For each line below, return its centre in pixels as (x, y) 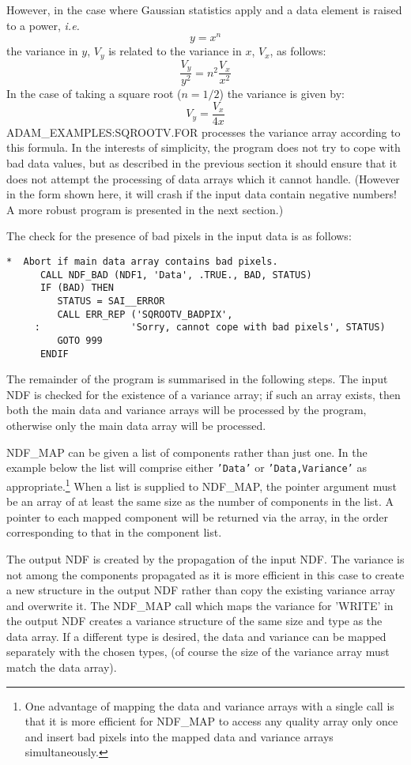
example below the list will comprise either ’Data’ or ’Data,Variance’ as (187, 467)
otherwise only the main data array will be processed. (136, 426)
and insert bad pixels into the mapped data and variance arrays (179, 736)
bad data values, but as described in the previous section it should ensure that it (202, 163)
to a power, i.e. (43, 25)
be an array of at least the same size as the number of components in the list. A (200, 501)
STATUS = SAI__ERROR (111, 301)
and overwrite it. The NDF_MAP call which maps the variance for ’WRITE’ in (200, 605)
